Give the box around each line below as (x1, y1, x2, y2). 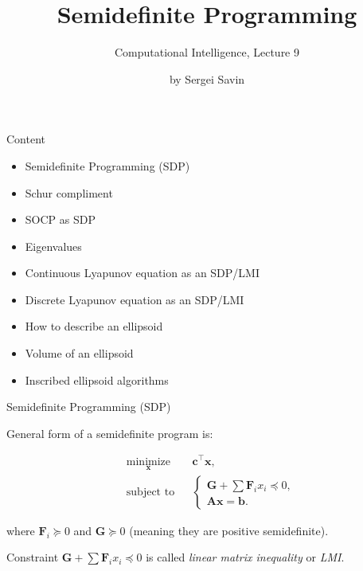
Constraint (6, 549, 59, 565)
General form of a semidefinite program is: (6, 424, 213, 441)
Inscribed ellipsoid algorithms (25, 371, 169, 388)
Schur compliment (25, 184, 113, 201)
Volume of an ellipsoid (25, 345, 134, 362)
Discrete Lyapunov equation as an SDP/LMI (25, 291, 244, 307)
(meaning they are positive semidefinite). (129, 522, 329, 538)
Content (6, 131, 45, 147)
